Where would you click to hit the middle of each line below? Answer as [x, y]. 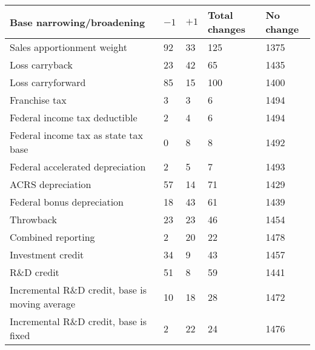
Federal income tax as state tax [76, 135]
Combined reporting [52, 237]
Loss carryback [41, 65]
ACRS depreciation [51, 184]
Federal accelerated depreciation [78, 167]
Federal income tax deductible [74, 117]
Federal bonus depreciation [67, 202]
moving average [43, 304]
